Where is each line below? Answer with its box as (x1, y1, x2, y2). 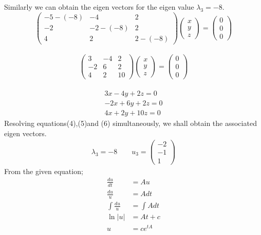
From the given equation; (4, 165, 83, 176)
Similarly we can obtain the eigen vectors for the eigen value (4, 2, 194, 12)
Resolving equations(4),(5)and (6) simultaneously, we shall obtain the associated (4, 118, 257, 129)
